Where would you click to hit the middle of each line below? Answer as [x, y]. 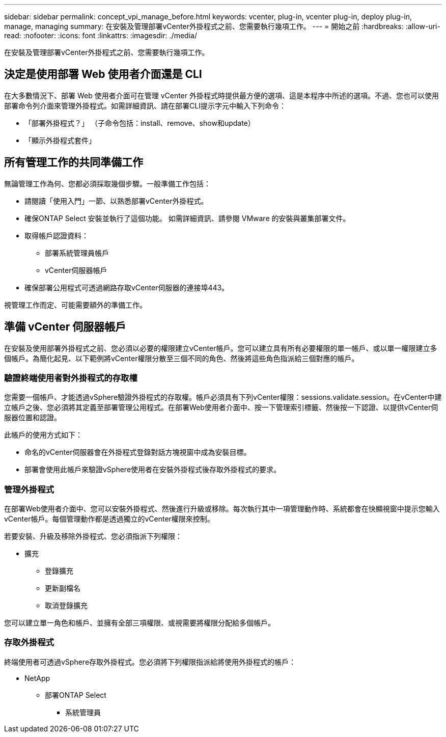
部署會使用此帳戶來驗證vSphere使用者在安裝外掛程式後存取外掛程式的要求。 [153, 470]
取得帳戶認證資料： [57, 235]
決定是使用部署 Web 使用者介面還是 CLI [103, 74]
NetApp [37, 678]
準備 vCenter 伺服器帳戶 [65, 327]
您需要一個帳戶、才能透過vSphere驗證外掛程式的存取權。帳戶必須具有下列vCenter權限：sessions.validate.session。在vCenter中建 [223, 397]
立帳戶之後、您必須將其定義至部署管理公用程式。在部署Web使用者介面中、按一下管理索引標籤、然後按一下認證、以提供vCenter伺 [221, 407]
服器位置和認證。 [33, 418]
